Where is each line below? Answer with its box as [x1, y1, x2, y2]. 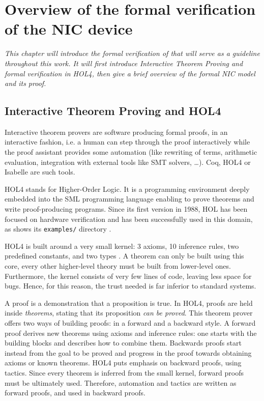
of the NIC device [5, 18, 133, 39]
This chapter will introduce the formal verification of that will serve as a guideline [5, 48, 260, 59]
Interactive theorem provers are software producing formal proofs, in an [5, 126, 228, 137]
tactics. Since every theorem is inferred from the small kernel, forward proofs [5, 367, 244, 378]
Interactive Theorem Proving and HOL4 [5, 103, 221, 119]
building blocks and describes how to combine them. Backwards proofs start [5, 337, 242, 348]
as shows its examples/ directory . [5, 223, 111, 234]
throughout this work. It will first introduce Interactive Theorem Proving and [5, 58, 243, 68]
